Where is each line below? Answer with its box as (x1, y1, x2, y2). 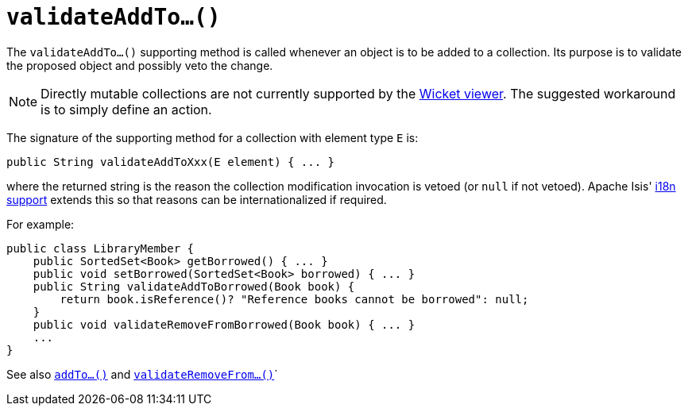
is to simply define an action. (41, 101, 212, 117)
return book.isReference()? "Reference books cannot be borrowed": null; (60, 292, 529, 306)
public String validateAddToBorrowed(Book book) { (33, 279, 355, 293)
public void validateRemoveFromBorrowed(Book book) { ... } (33, 318, 416, 331)
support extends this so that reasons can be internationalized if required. (6, 192, 387, 206)
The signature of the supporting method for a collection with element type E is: (6, 130, 419, 144)
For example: (6, 217, 75, 231)
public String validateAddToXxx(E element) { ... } (6, 155, 335, 168)
